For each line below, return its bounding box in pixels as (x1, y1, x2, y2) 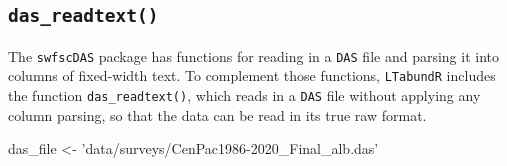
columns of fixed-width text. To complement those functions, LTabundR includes (8, 65, 496, 86)
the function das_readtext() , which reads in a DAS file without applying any (8, 85, 481, 106)
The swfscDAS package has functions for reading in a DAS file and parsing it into (8, 45, 499, 66)
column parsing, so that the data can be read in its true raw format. (8, 104, 427, 125)
